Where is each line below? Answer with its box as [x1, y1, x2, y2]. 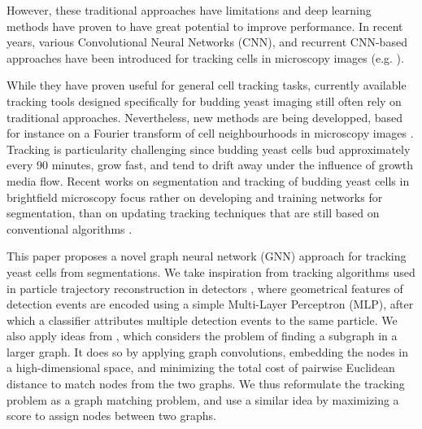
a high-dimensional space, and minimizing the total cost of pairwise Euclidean [7, 359, 395, 376]
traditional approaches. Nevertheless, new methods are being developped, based [7, 108, 403, 125]
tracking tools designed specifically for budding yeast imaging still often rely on [7, 92, 402, 109]
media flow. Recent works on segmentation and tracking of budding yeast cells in [7, 172, 410, 189]
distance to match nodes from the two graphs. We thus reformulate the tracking [7, 375, 405, 392]
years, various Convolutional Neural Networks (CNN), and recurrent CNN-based [7, 33, 407, 50]
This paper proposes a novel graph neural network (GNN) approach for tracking [7, 247, 407, 265]
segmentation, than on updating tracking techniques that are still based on [7, 204, 380, 221]
